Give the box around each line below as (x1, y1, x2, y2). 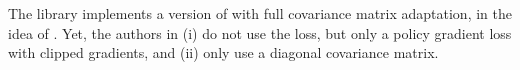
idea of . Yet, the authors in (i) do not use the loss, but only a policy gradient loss (8, 22, 512, 43)
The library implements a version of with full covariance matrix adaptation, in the (8, 3, 512, 23)
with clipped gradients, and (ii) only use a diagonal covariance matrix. (8, 42, 439, 63)
